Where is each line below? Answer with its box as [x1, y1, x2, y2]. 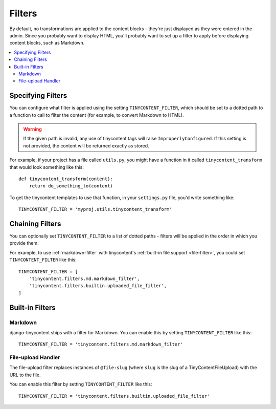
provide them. [9, 240, 39, 246]
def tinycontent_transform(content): [18, 176, 113, 182]
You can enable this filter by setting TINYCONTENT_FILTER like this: [9, 381, 152, 388]
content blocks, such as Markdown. [9, 40, 85, 46]
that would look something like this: [9, 164, 84, 170]
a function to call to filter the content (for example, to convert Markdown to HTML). [9, 112, 184, 118]
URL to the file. [9, 372, 41, 378]
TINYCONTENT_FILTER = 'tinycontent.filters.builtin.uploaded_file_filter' [18, 393, 210, 399]
